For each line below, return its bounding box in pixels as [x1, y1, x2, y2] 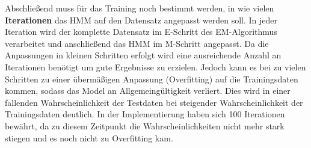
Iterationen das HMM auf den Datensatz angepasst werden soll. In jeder [5, 13, 278, 26]
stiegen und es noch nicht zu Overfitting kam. [5, 131, 173, 144]
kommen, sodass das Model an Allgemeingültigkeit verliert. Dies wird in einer [5, 84, 291, 97]
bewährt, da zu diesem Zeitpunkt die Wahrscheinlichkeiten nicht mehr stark [5, 119, 285, 132]
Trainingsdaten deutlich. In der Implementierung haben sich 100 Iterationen [5, 108, 285, 120]
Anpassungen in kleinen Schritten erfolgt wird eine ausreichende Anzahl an [5, 49, 282, 61]
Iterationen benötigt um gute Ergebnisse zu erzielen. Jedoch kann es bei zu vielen [5, 60, 306, 73]
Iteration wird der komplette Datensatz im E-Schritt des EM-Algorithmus [5, 25, 277, 38]
